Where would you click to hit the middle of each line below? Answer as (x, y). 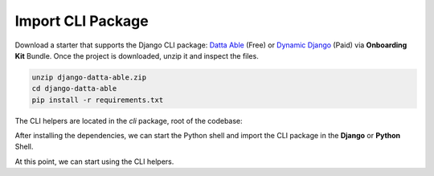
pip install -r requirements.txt (98, 100)
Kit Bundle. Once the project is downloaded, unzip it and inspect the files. (137, 55)
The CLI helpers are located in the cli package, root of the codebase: (129, 121)
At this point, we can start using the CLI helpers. (94, 162)
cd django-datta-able (74, 89)
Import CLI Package (82, 21)
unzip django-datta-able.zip (89, 77)
